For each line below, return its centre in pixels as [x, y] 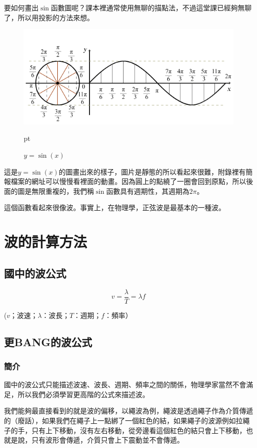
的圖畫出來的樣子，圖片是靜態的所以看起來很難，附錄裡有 [152, 171]
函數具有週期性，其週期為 [148, 191]
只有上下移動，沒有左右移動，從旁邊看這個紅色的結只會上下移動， [139, 430]
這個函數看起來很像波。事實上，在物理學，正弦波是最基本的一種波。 [115, 207]
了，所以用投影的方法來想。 [49, 17]
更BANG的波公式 [48, 341]
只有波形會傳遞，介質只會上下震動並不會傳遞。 [107, 440]
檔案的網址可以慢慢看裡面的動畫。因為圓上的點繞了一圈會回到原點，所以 [128, 181]
